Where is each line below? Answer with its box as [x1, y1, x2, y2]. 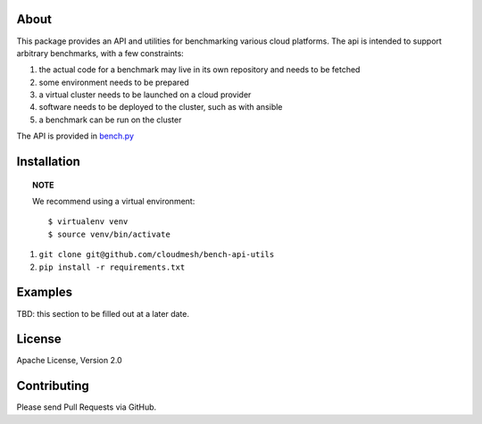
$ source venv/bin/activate [47, 229, 171, 239]
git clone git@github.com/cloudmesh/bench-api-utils [38, 250, 275, 260]
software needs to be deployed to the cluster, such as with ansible [38, 102, 283, 112]
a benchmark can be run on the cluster [38, 114, 182, 125]
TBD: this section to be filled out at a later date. [16, 308, 189, 319]
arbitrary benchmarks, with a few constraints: [16, 47, 185, 58]
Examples [16, 285, 73, 300]
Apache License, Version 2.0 [16, 355, 122, 366]
